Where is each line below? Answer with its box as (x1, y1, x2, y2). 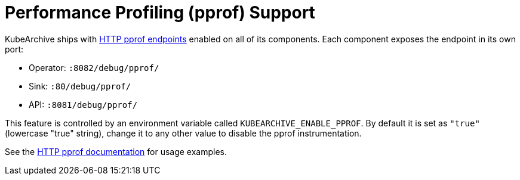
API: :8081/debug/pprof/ (29, 99, 138, 110)
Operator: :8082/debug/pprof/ (29, 62, 159, 73)
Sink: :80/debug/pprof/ (29, 80, 131, 91)
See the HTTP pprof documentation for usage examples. (5, 146, 227, 157)
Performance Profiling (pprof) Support (5, 2, 315, 23)
